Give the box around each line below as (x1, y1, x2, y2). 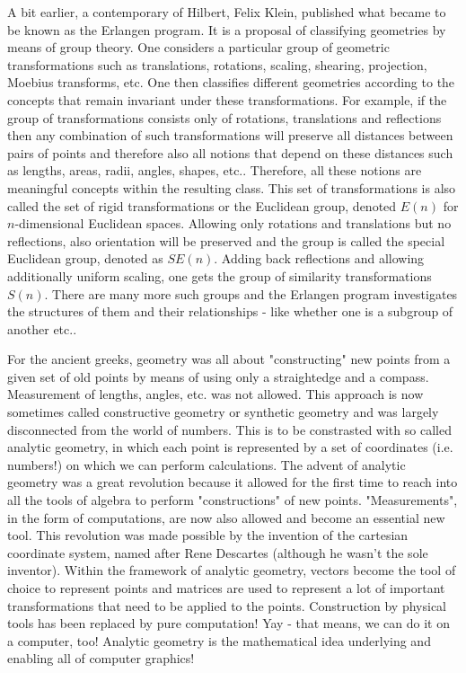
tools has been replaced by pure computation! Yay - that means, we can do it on (7, 614, 451, 633)
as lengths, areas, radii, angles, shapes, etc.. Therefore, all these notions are (7, 161, 422, 180)
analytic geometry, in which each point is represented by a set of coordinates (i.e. (7, 438, 453, 456)
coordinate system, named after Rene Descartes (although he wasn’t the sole (7, 543, 428, 562)
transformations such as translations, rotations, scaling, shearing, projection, (7, 55, 427, 74)
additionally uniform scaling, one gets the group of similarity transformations (7, 266, 432, 285)
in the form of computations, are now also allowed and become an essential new (7, 508, 445, 527)
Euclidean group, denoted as (7, 249, 163, 268)
